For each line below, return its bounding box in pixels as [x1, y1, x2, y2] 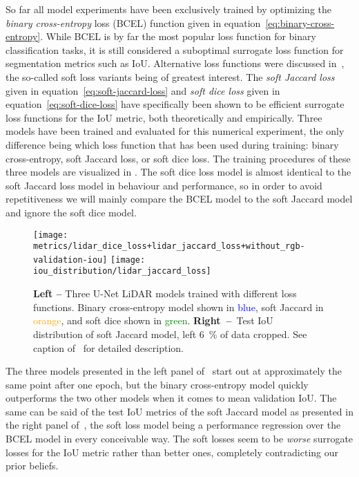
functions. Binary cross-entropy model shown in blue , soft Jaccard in [33, 299, 324, 314]
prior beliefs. [6, 458, 59, 473]
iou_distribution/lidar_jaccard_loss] [33, 266, 211, 277]
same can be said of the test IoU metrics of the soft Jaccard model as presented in [6, 404, 353, 418]
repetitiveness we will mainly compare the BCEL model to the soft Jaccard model [6, 191, 353, 206]
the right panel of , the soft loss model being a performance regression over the [6, 418, 341, 432]
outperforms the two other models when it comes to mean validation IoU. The [6, 391, 337, 405]
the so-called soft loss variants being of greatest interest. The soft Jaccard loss [6, 69, 335, 84]
